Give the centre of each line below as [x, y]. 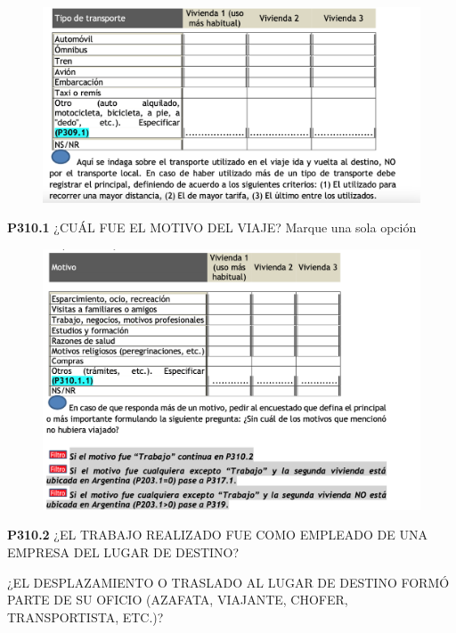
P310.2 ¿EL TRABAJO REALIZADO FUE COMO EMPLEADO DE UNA [217, 535]
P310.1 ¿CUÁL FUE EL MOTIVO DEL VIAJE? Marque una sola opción [212, 227]
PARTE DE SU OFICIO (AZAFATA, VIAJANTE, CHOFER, [178, 600]
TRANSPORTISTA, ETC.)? [85, 617]
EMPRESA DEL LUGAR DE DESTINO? [123, 552]
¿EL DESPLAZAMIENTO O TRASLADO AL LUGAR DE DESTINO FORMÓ [228, 582]
